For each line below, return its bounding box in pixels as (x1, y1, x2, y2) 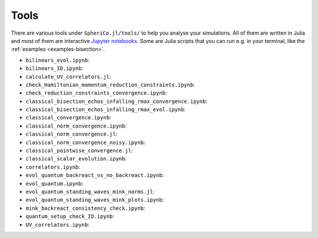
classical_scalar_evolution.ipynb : (25, 155, 127, 162)
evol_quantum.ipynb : (25, 180, 84, 187)
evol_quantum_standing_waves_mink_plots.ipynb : (25, 196, 164, 203)
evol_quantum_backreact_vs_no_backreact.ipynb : (25, 172, 164, 179)
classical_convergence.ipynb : (25, 114, 111, 121)
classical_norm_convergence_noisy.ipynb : (25, 139, 145, 146)
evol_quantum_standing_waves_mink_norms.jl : (25, 188, 155, 195)
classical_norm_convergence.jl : (25, 130, 118, 138)
